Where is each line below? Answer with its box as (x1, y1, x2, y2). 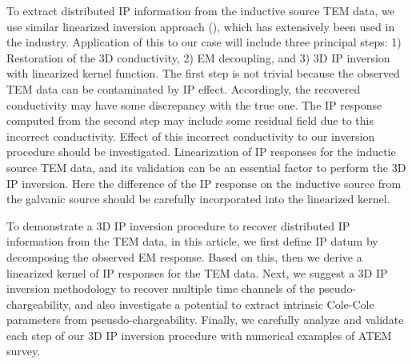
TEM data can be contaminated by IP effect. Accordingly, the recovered (6, 80, 361, 97)
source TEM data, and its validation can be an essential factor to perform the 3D (6, 158, 406, 175)
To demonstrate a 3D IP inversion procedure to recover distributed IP (6, 217, 350, 234)
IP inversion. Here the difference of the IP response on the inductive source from (6, 174, 402, 191)
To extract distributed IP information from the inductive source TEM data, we (6, 2, 394, 18)
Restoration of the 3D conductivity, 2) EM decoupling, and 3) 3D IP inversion (6, 49, 390, 66)
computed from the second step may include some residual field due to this (6, 112, 374, 129)
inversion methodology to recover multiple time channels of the (6, 280, 315, 297)
